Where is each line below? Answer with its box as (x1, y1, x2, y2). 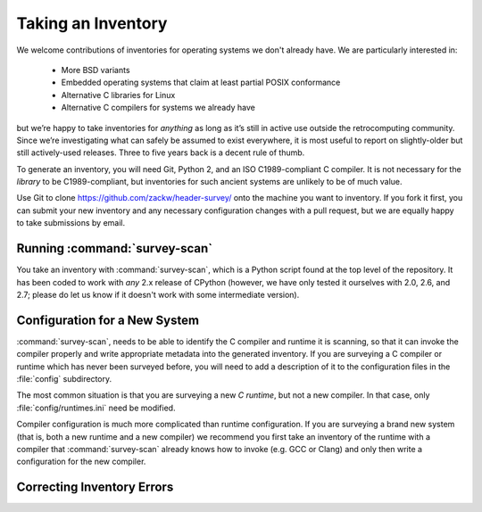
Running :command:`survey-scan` (16, 241, 213, 256)
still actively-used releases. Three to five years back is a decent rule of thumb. (16, 147, 305, 158)
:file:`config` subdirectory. (16, 374, 112, 384)
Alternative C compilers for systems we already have (61, 103, 256, 113)
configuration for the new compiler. (16, 456, 146, 467)
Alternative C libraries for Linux (61, 89, 176, 100)
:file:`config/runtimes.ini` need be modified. (16, 402, 176, 413)
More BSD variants (61, 64, 130, 75)
